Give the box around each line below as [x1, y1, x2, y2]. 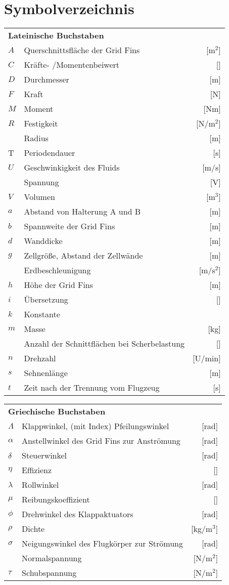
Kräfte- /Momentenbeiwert [24, 59, 120, 71]
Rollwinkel [22, 479, 59, 491]
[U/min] [193, 352, 221, 364]
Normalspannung [22, 552, 82, 564]
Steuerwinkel [22, 449, 67, 462]
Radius [24, 132, 49, 144]
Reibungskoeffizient [22, 493, 90, 506]
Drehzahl [24, 352, 56, 364]
